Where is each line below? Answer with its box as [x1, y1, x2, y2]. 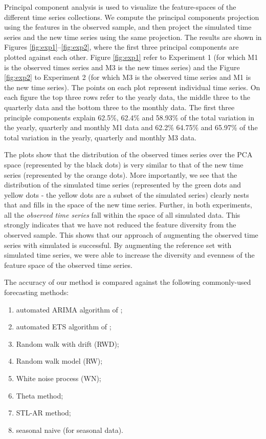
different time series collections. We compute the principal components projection [4, 11, 259, 22]
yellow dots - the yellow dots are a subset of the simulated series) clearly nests [4, 189, 249, 200]
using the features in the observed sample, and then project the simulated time [4, 22, 252, 32]
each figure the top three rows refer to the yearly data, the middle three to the [4, 92, 250, 102]
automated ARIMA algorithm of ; [16, 304, 123, 315]
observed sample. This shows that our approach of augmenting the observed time [4, 229, 258, 240]
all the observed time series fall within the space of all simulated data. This [4, 209, 240, 220]
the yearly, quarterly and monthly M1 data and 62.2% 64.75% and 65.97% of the [4, 122, 258, 133]
